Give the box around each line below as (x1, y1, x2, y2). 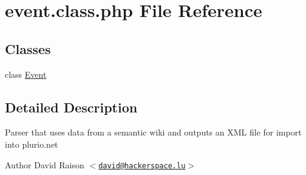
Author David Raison (5, 158, 84, 171)
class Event (5, 67, 47, 80)
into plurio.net (5, 137, 58, 150)
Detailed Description (5, 97, 138, 116)
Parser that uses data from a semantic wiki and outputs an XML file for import (5, 126, 302, 139)
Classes (5, 39, 51, 58)
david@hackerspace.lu (98, 161, 186, 170)
